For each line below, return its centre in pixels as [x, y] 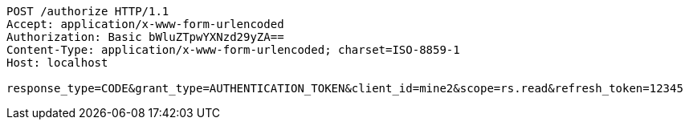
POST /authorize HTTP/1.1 [88, 11]
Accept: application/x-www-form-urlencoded [145, 24]
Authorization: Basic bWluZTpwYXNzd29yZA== [145, 37]
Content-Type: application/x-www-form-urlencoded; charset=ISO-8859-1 [233, 50]
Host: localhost [57, 63]
